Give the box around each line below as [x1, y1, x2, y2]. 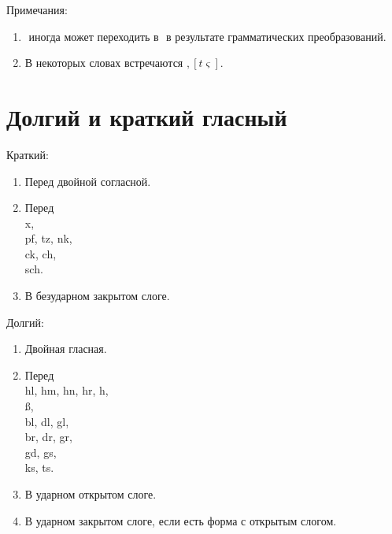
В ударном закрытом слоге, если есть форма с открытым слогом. [24, 512, 337, 528]
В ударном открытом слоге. [24, 486, 157, 502]
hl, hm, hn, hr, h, [24, 382, 109, 399]
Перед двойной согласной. [24, 172, 151, 189]
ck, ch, [24, 245, 57, 261]
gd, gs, [24, 443, 57, 460]
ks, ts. [24, 459, 54, 476]
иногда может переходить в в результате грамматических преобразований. [28, 28, 386, 44]
